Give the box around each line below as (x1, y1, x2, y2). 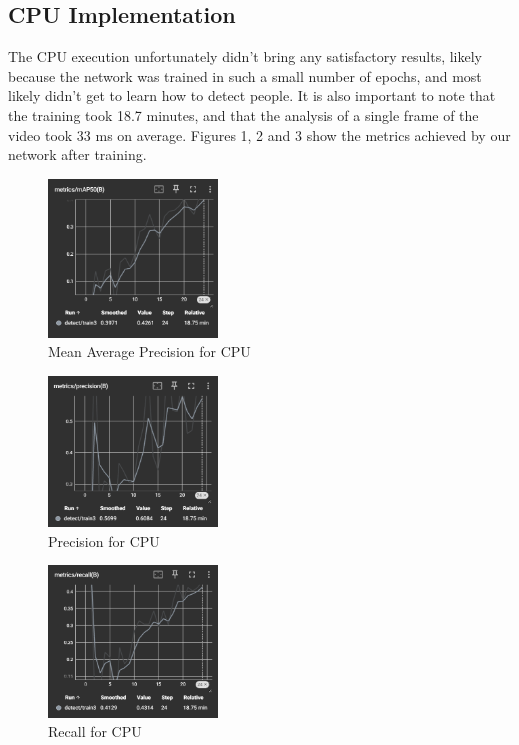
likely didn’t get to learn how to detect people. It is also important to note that (8, 85, 496, 106)
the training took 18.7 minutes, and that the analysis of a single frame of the (8, 104, 479, 125)
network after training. (8, 144, 147, 165)
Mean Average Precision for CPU (48, 341, 251, 362)
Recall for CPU (48, 721, 142, 742)
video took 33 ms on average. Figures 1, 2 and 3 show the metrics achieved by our (8, 124, 511, 145)
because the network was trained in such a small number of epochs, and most (8, 65, 482, 86)
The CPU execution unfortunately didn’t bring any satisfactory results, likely (8, 46, 482, 67)
